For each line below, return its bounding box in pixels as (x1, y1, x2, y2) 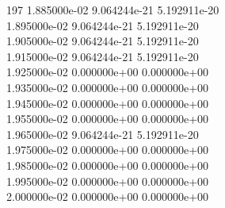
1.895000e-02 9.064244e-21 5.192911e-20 (6, 17, 199, 33)
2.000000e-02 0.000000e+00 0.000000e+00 (6, 188, 209, 205)
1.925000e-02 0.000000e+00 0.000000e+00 (6, 64, 209, 80)
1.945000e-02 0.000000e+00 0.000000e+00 (6, 94, 209, 111)
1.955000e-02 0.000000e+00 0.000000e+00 (6, 110, 209, 127)
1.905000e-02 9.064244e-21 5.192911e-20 (6, 33, 199, 49)
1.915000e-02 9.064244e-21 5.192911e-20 (6, 48, 199, 64)
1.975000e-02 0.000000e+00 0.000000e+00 (6, 141, 209, 158)
